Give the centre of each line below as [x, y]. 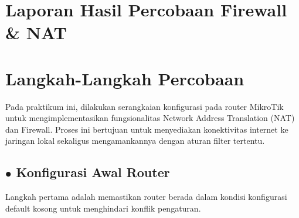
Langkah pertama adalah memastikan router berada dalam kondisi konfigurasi [146, 197]
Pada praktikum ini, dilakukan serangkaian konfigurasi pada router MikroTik [145, 106]
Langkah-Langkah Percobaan [125, 78]
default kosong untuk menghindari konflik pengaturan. [103, 208]
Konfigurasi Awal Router [93, 172]
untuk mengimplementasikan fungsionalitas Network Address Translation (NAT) [150, 118]
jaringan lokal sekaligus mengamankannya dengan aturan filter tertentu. [135, 141]
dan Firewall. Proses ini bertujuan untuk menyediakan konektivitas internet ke [147, 129]
